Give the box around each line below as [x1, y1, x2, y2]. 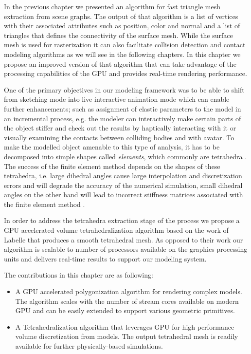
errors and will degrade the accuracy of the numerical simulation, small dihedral [4, 180, 243, 190]
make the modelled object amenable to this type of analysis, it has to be [4, 142, 220, 152]
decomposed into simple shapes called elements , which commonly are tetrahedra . [4, 151, 247, 161]
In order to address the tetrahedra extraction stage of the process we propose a [4, 215, 240, 225]
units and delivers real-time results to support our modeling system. [4, 253, 207, 263]
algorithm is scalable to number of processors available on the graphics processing [4, 244, 248, 254]
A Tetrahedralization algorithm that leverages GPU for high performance [15, 321, 234, 332]
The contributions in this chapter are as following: [4, 270, 153, 280]
